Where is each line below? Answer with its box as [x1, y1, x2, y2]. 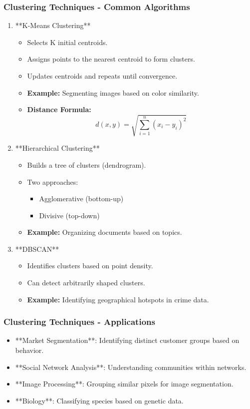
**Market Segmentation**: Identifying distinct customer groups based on [15, 335, 240, 345]
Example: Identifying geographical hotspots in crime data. [27, 294, 209, 304]
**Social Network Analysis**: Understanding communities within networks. [15, 361, 247, 372]
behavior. [15, 345, 44, 355]
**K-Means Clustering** [15, 20, 91, 31]
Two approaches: [27, 176, 78, 187]
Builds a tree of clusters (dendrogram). [27, 159, 146, 170]
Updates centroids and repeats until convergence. [27, 71, 178, 81]
